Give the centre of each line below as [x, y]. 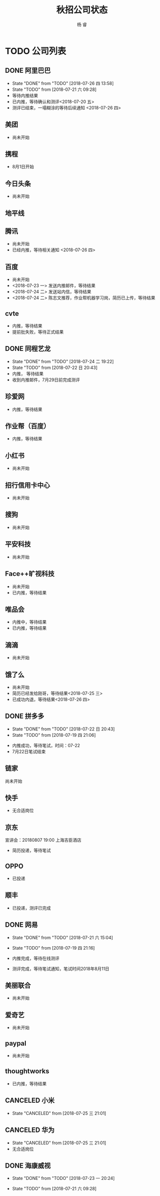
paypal [16, 1043]
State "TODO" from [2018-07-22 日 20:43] [55, 367]
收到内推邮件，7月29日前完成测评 [46, 380]
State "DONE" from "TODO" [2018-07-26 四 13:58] [63, 83]
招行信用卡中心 [28, 485]
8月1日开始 [23, 167]
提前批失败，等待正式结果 [38, 332]
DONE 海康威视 [28, 1166]
